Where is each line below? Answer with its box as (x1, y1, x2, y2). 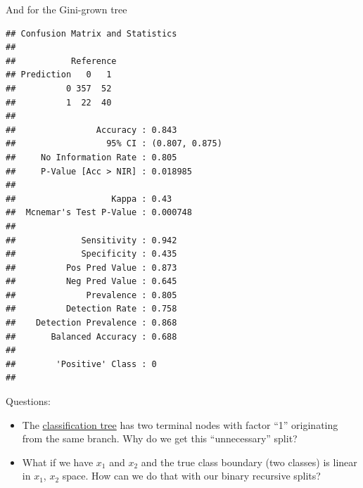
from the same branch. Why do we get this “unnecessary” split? (22, 431, 298, 446)
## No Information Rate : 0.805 (6, 152, 177, 162)
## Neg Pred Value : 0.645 (6, 276, 177, 287)
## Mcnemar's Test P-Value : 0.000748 (6, 207, 192, 218)
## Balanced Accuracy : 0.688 (6, 331, 177, 342)
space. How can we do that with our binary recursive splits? (62, 468, 321, 483)
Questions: (6, 394, 51, 409)
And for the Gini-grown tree (6, 2, 127, 16)
